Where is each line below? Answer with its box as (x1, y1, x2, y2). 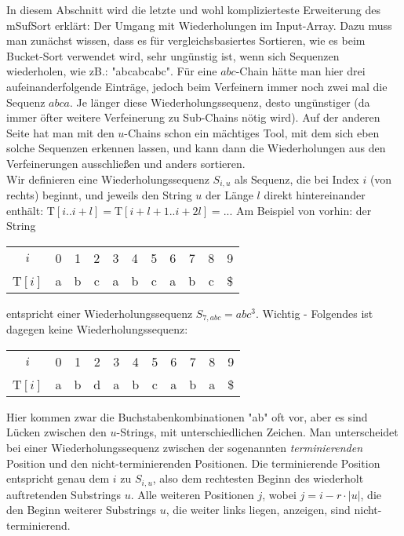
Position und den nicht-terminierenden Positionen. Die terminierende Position (6, 454, 380, 471)
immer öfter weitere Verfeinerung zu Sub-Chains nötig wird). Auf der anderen (6, 109, 380, 126)
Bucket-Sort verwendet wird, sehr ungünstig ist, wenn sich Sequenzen (6, 47, 340, 64)
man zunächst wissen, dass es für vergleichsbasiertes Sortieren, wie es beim (6, 32, 366, 49)
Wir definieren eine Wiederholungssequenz (6, 170, 209, 187)
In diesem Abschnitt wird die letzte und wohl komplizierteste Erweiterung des (6, 2, 381, 17)
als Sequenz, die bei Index (235, 170, 359, 187)
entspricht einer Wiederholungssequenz (6, 304, 193, 321)
